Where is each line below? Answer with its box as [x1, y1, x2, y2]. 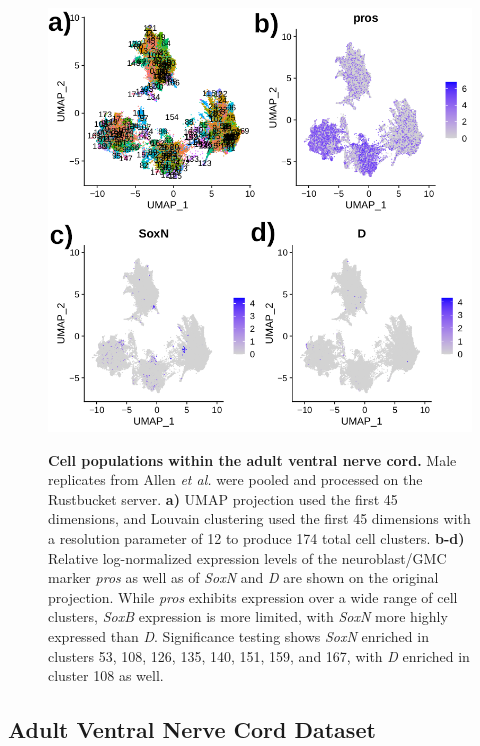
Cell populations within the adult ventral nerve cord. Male [48, 449, 457, 470]
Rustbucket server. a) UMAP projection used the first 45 [48, 488, 398, 509]
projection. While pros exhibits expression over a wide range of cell [48, 586, 458, 607]
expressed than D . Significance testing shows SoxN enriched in [48, 625, 429, 646]
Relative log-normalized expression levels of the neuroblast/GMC [48, 547, 447, 568]
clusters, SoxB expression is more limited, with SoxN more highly [48, 606, 448, 627]
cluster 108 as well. [48, 665, 164, 686]
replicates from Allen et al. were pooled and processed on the [48, 469, 423, 490]
